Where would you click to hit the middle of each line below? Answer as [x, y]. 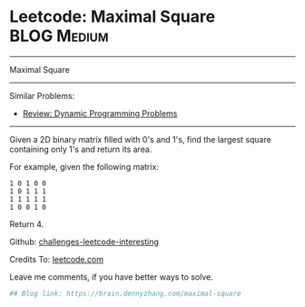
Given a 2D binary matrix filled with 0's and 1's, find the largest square [141, 139]
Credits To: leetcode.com [57, 259]
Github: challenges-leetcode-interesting [84, 242]
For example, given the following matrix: [84, 166]
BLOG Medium [59, 36]
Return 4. [27, 223]
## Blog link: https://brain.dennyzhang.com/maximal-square [126, 293]
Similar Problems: [42, 95]
